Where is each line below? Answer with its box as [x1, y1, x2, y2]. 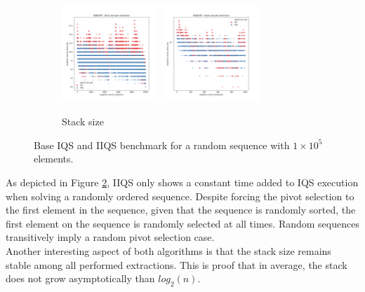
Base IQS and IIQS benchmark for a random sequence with [34, 137, 290, 152]
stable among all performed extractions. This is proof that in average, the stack [6, 257, 347, 272]
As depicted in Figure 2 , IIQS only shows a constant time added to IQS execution [6, 174, 359, 189]
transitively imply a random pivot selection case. [6, 230, 215, 244]
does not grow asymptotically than [6, 271, 155, 286]
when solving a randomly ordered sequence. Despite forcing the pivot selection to [6, 188, 354, 203]
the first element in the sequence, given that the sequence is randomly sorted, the [6, 202, 356, 217]
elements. [34, 151, 74, 166]
